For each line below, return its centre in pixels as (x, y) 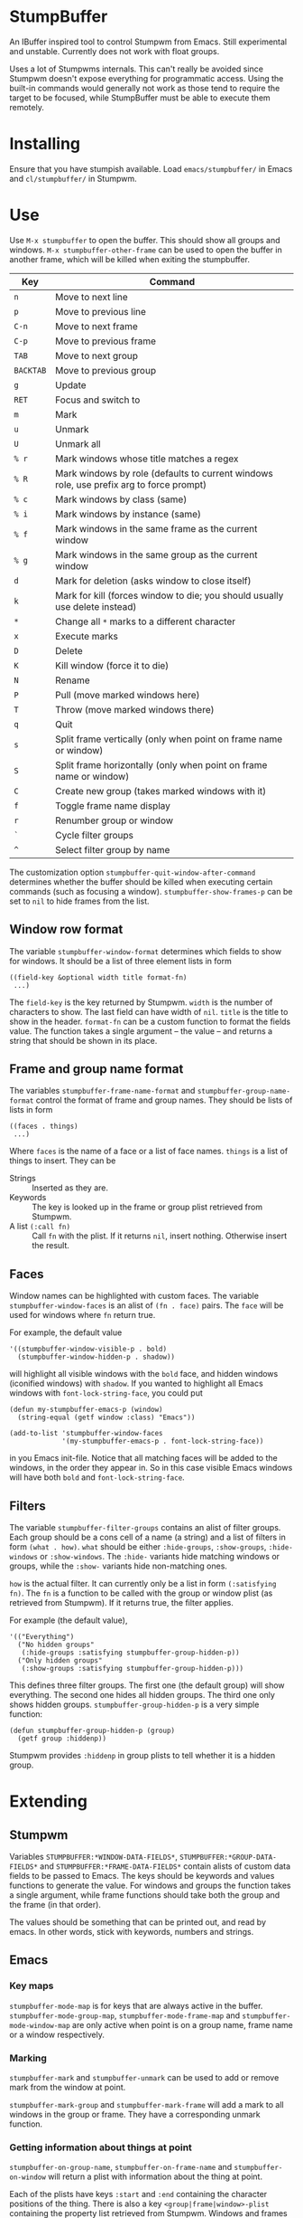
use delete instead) (96, 606)
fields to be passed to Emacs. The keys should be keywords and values (142, 1876)
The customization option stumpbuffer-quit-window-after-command (133, 872)
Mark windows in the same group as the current (156, 554)
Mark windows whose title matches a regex (147, 459)
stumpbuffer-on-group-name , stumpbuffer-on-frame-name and (121, 2167)
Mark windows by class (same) (121, 499)
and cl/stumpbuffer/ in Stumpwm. (73, 178)
